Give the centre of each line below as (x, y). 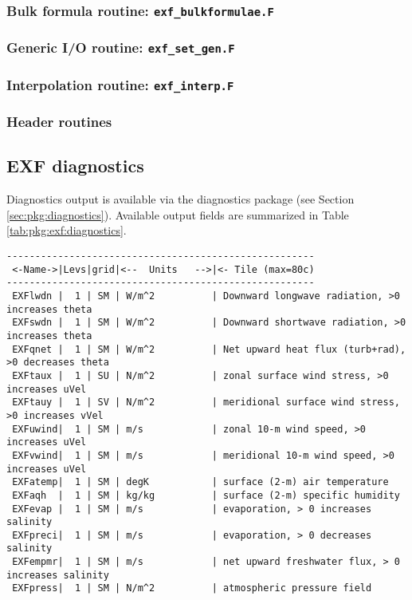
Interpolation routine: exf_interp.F (120, 84)
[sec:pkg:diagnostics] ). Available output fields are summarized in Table (178, 214)
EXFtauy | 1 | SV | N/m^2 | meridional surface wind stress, (206, 403)
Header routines (59, 122)
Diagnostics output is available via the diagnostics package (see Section (180, 199)
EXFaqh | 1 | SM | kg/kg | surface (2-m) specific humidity (206, 495)
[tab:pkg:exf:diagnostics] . (67, 230)
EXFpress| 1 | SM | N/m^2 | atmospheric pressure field (192, 588)
